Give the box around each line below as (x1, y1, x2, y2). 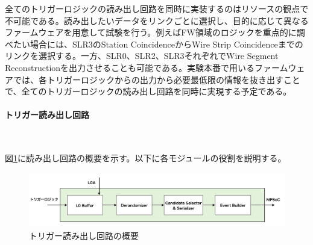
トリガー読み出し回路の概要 (29, 229, 139, 241)
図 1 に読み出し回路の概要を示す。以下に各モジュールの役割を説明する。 (5, 152, 286, 164)
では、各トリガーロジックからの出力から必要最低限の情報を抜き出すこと (13, 73, 300, 85)
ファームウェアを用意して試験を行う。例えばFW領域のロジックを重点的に (5, 26, 297, 39)
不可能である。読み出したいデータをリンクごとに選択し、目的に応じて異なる (5, 14, 309, 26)
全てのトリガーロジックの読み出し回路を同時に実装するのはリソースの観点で (5, 2, 309, 14)
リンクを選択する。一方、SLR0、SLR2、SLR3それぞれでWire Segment (5, 49, 279, 62)
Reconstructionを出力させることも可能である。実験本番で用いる (5, 61, 255, 73)
